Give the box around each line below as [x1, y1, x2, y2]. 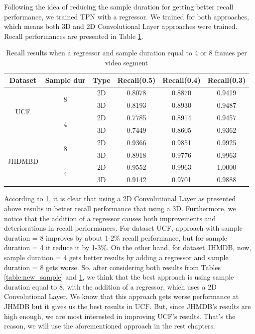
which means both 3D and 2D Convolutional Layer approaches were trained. [4, 21, 238, 31]
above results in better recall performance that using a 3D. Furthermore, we [4, 203, 236, 213]
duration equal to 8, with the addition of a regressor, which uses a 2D [4, 281, 217, 292]
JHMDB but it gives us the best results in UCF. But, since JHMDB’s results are [4, 301, 251, 311]
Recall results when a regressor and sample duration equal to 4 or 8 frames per [6, 47, 247, 58]
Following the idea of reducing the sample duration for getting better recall [4, 1, 234, 11]
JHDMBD [7, 156, 38, 166]
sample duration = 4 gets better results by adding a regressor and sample [4, 252, 229, 262]
